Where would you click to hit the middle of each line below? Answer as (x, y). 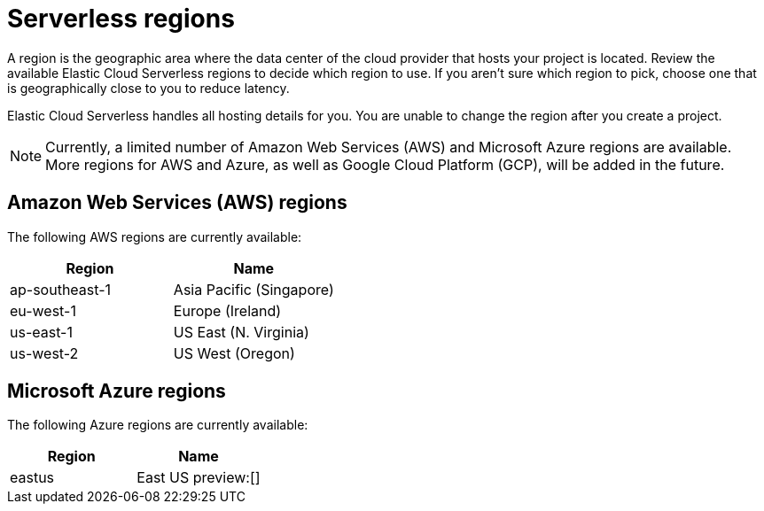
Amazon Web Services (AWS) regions (177, 203)
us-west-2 (44, 353)
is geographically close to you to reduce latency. (148, 88)
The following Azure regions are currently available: (158, 425)
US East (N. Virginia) (241, 332)
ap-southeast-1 (61, 289)
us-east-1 (41, 332)
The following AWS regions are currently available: (155, 236)
